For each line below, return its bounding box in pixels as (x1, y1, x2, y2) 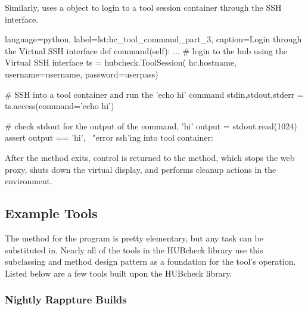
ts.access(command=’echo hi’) (5, 100, 114, 112)
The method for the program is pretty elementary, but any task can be (5, 231, 263, 244)
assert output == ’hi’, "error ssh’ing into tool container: (5, 131, 213, 144)
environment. (5, 175, 52, 187)
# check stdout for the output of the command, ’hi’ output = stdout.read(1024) (5, 119, 297, 132)
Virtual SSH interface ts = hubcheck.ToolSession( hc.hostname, (5, 56, 237, 69)
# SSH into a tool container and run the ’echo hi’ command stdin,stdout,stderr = (5, 88, 304, 100)
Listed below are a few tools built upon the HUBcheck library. (5, 266, 232, 279)
